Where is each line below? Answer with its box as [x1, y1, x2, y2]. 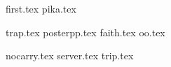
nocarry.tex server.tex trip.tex [6, 48, 134, 63]
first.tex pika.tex [6, 1, 76, 15]
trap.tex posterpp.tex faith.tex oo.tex [6, 24, 165, 39]
